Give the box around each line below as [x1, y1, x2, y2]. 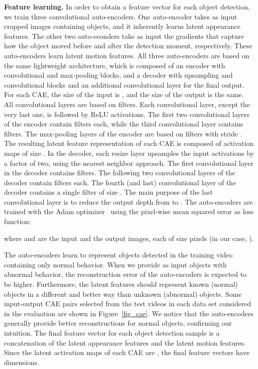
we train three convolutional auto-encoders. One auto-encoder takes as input [4, 11, 237, 21]
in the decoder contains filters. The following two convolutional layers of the [4, 167, 236, 178]
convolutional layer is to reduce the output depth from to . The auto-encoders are [4, 196, 253, 207]
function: [4, 216, 31, 227]
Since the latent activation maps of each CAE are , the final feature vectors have [4, 347, 250, 358]
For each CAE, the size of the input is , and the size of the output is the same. [4, 89, 244, 100]
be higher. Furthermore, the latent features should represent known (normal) [4, 279, 238, 289]
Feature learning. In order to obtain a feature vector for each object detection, [4, 1, 250, 11]
